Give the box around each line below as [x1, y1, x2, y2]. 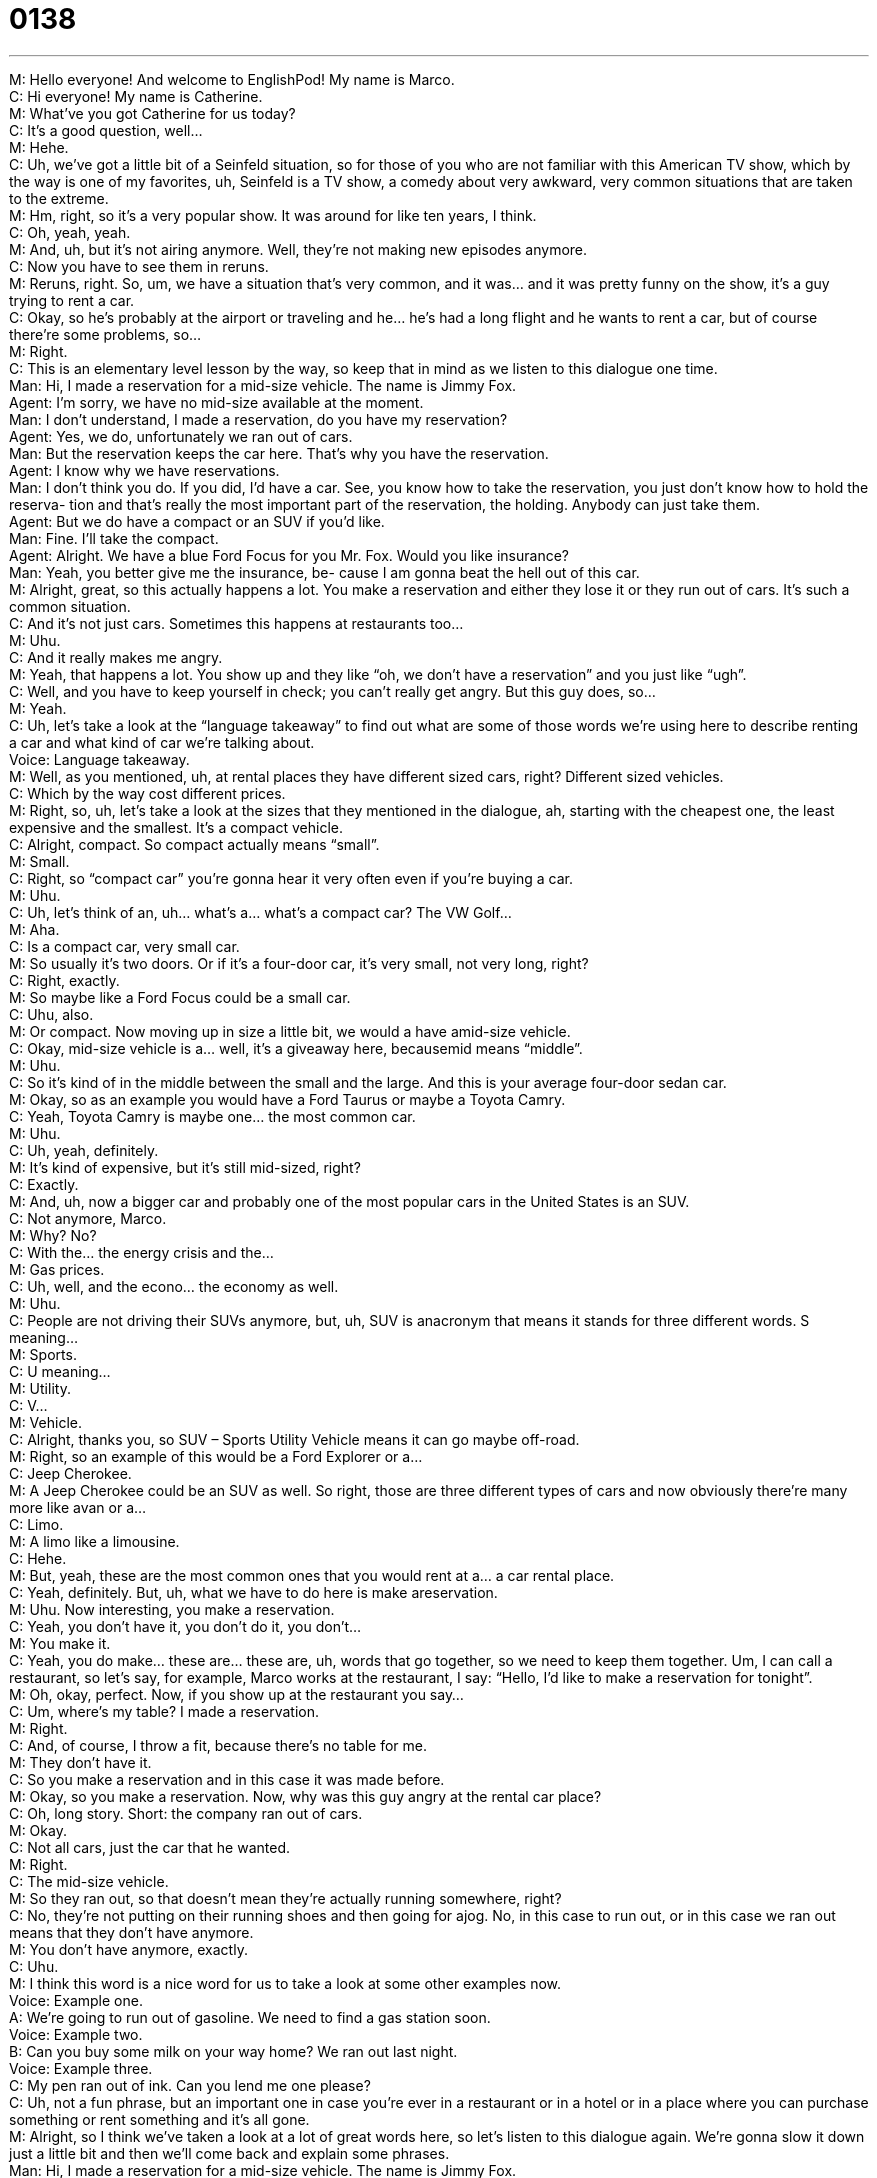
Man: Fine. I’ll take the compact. [9, 529, 219, 547]
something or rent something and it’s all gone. [9, 2110, 310, 2128]
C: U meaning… [9, 1362, 111, 1380]
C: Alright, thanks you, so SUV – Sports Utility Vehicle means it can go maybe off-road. [9, 1430, 580, 1448]
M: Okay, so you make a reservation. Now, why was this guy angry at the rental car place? [9, 1787, 602, 1805]
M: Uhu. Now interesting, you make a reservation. [9, 1600, 335, 1618]
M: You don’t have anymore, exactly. [9, 1940, 248, 1958]
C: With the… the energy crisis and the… [9, 1243, 274, 1261]
